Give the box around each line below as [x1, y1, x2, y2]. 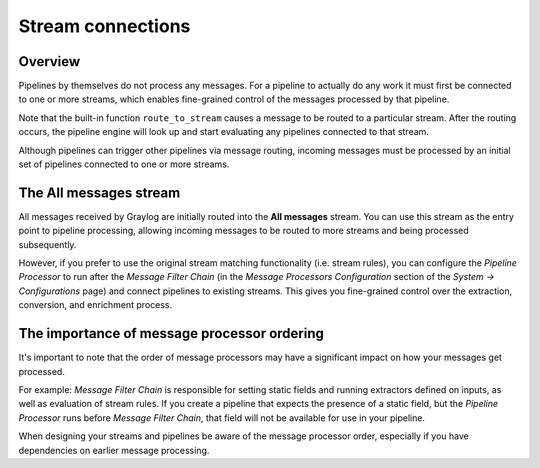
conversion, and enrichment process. [18, 299, 173, 311]
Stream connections [18, 15, 191, 37]
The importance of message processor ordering [18, 325, 325, 342]
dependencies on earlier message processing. [18, 444, 210, 456]
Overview [18, 53, 81, 70]
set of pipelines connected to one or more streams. [18, 158, 230, 170]
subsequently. [18, 238, 77, 250]
